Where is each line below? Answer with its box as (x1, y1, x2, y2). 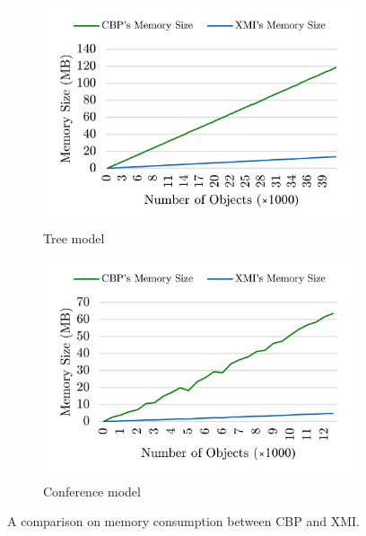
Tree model (43, 229, 105, 248)
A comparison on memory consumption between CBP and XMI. (7, 512, 360, 531)
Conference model (43, 481, 141, 500)
